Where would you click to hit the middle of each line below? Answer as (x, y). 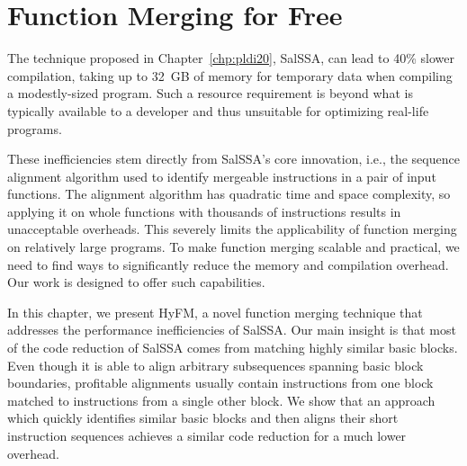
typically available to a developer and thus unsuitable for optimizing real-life (218, 110)
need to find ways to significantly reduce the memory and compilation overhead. (228, 264)
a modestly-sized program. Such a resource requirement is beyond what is (210, 93)
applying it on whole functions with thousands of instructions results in (204, 211)
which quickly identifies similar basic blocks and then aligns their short (203, 418)
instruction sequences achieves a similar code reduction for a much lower (207, 435)
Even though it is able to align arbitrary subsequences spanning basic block (216, 365)
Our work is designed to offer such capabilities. (136, 282)
